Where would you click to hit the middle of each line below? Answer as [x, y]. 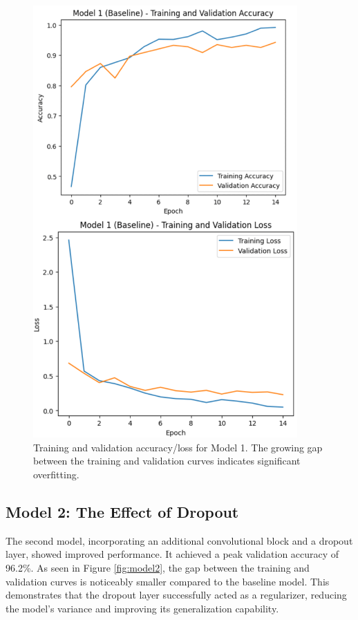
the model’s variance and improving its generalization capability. [142, 608]
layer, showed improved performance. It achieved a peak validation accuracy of [172, 554]
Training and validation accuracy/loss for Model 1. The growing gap [178, 447]
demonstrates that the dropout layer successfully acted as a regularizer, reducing [176, 595]
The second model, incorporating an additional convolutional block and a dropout [179, 540]
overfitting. [56, 474]
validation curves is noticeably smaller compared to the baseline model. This [168, 581]
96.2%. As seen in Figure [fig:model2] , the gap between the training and [158, 567]
